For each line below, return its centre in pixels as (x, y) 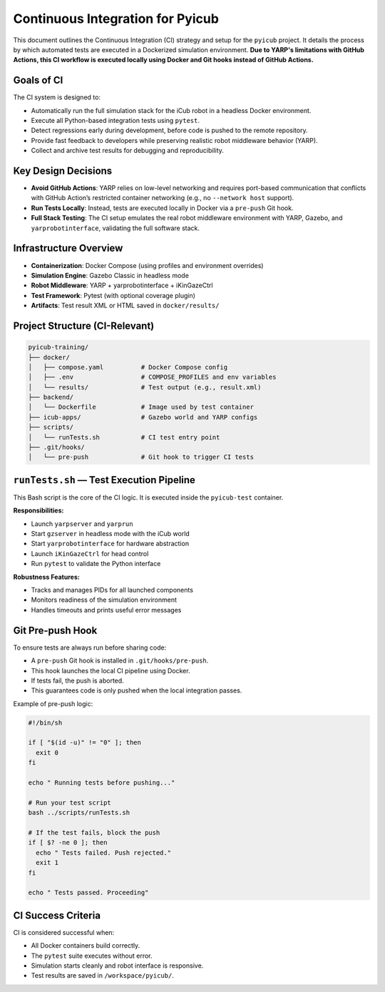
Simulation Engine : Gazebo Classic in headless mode (110, 275)
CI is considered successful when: (64, 932)
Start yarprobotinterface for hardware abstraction (110, 544)
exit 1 (47, 863)
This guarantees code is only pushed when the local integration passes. (137, 690)
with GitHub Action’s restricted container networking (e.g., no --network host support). (163, 198)
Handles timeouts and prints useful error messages (106, 610)
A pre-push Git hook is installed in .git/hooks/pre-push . (120, 660)
